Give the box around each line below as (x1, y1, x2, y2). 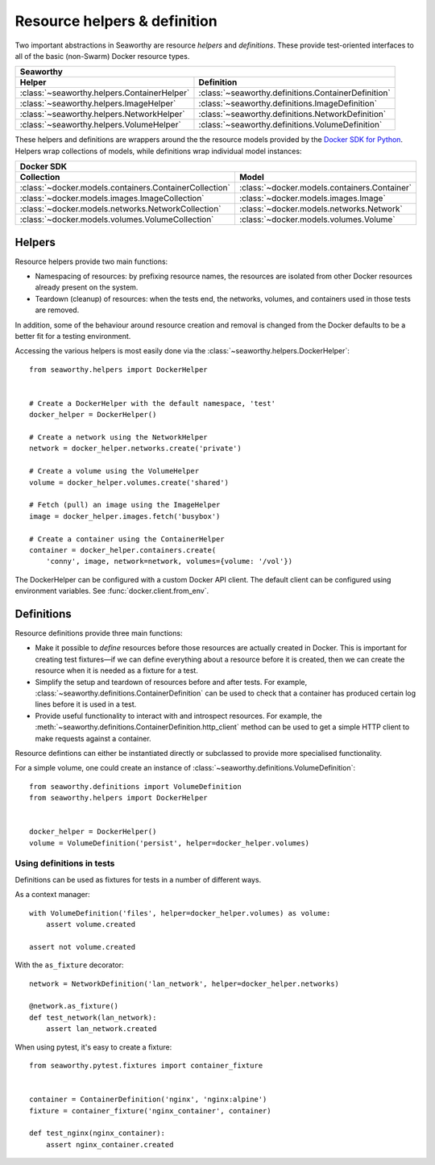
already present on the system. (35, 282, 139, 292)
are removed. (35, 305, 80, 315)
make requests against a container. (35, 733, 152, 743)
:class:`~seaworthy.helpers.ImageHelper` (19, 98, 176, 109)
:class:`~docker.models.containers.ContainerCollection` (19, 182, 231, 194)
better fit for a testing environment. (14, 331, 131, 340)
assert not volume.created (29, 942, 136, 951)
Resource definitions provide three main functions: (14, 628, 183, 638)
